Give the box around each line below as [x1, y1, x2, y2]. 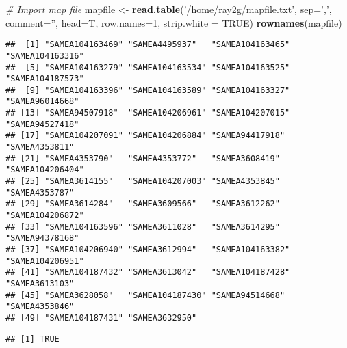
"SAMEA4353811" [5, 142, 75, 152]
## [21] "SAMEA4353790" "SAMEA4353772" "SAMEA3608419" [5, 153, 280, 163]
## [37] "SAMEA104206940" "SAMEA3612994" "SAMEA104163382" [5, 245, 290, 254]
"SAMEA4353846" [5, 302, 75, 312]
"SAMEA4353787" [5, 187, 75, 198]
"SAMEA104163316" [5, 51, 84, 61]
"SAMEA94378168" [5, 233, 79, 243]
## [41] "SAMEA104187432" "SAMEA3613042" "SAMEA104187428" [5, 267, 290, 278]
